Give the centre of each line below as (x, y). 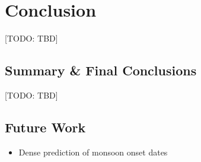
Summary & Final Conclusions (101, 70)
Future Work (45, 127)
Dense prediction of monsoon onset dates (93, 152)
